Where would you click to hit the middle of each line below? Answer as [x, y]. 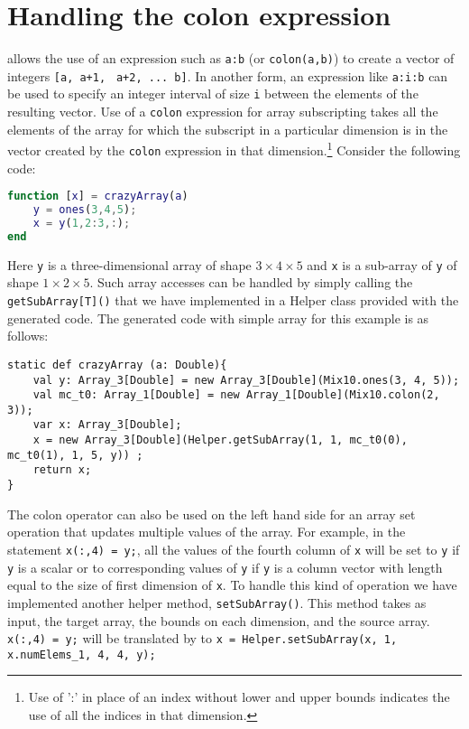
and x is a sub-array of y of [382, 264]
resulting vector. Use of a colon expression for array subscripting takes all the [223, 112]
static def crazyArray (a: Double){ [117, 364]
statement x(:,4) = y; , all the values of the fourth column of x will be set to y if [234, 549]
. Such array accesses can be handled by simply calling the [251, 282]
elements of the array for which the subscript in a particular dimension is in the [228, 129]
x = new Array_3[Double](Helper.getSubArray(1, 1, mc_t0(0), [220, 440]
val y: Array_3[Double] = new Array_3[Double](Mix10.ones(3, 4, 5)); [246, 380]
